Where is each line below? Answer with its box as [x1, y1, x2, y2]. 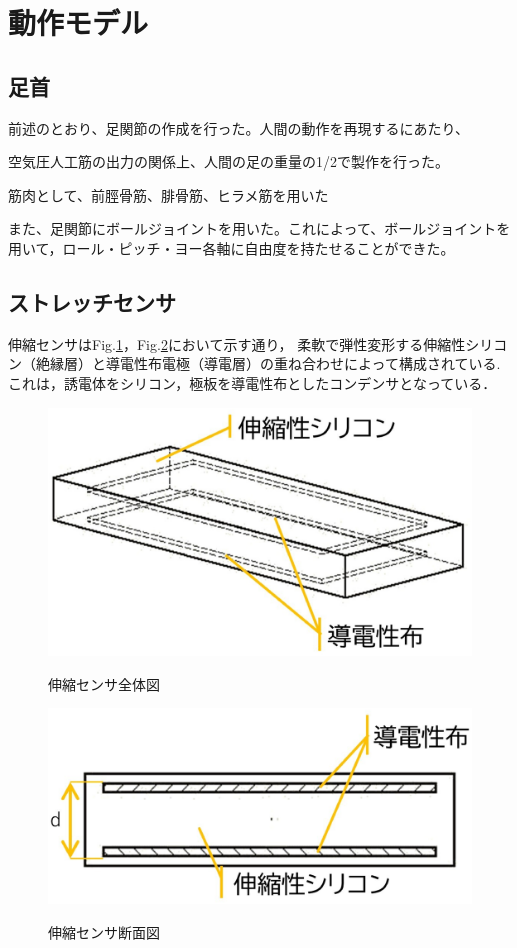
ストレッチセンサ [8, 286, 176, 317]
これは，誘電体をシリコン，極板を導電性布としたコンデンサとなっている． [8, 372, 497, 393]
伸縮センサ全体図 [48, 673, 160, 694]
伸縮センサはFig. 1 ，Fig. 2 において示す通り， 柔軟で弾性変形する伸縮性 [8, 333, 466, 354]
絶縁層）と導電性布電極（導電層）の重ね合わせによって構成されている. [35, 353, 501, 374]
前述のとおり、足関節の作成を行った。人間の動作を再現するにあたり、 [8, 117, 469, 138]
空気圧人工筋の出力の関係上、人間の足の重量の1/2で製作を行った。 [8, 151, 449, 172]
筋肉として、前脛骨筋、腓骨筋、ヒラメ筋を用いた [8, 184, 329, 205]
